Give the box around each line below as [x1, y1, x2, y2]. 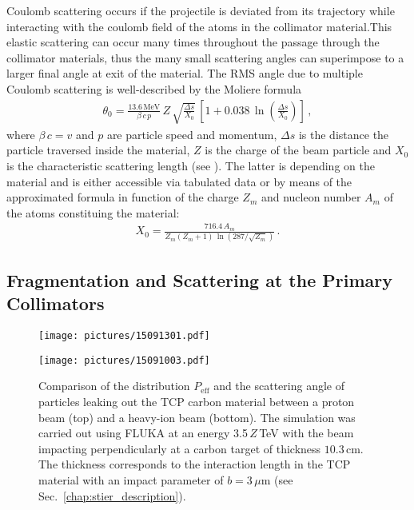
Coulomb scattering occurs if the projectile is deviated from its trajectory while [6, 2, 395, 18]
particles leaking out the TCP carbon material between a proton [38, 392, 355, 409]
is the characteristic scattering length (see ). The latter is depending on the [6, 157, 375, 174]
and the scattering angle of [213, 377, 344, 394]
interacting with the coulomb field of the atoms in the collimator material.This [6, 18, 392, 34]
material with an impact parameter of [38, 471, 224, 488]
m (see [261, 471, 293, 488]
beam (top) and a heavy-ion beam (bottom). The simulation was [38, 408, 356, 425]
